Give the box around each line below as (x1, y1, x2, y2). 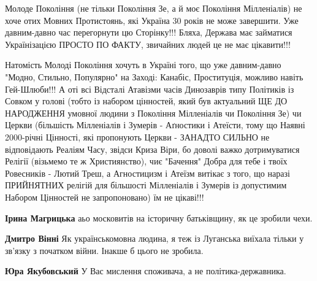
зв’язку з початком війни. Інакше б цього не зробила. (5, 244, 204, 256)
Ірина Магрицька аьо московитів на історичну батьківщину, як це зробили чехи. (5, 211, 313, 224)
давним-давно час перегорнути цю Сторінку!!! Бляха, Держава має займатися (5, 26, 292, 39)
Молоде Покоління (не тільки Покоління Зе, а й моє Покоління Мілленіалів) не (5, 2, 302, 14)
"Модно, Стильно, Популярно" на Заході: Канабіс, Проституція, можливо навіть (5, 70, 304, 83)
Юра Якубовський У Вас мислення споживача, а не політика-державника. (5, 264, 286, 277)
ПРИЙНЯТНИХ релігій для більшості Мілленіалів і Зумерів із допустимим (5, 179, 287, 191)
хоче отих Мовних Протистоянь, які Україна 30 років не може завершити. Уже (5, 13, 299, 26)
